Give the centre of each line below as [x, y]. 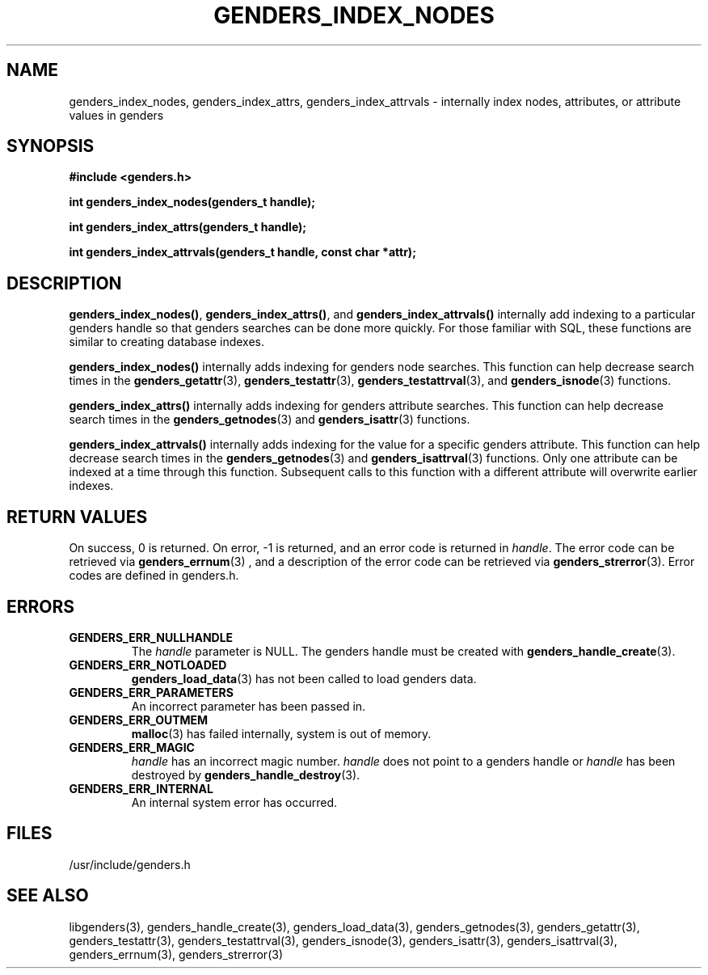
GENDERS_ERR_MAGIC [132, 747]
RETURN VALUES [77, 517]
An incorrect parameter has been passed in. [249, 706]
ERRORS [41, 606]
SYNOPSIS [51, 146]
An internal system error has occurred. [234, 802]
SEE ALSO [48, 896]
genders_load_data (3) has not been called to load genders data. [304, 678]
